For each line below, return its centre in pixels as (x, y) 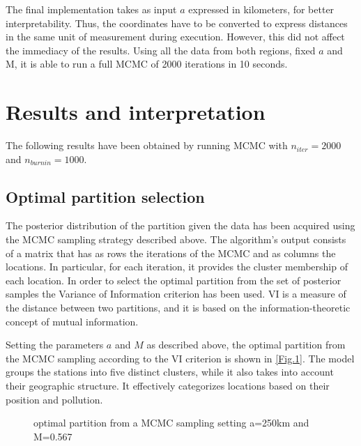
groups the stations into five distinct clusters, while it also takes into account (170, 372)
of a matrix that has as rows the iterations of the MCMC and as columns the (171, 253)
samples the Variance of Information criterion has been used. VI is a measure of (176, 294)
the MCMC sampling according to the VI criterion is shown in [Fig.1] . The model (180, 358)
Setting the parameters (55, 345)
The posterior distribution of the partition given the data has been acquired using (180, 225)
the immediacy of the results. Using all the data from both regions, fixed (161, 50)
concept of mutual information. (72, 321)
